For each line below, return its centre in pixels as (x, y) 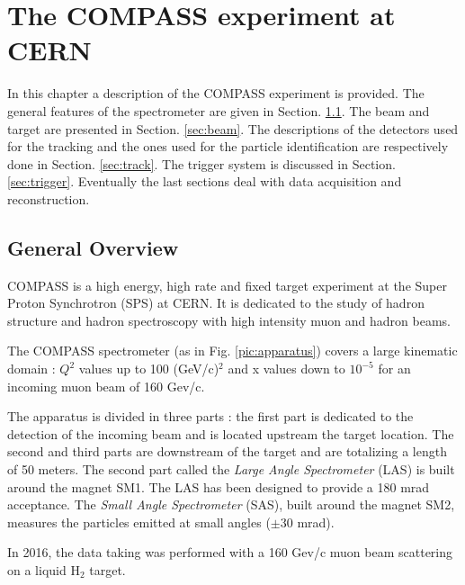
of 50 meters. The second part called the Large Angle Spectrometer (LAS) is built (231, 469)
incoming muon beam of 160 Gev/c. (106, 386)
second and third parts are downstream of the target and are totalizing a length (227, 451)
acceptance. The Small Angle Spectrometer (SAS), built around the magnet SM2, (231, 504)
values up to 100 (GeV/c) (149, 369)
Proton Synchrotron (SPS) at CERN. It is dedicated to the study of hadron (216, 303)
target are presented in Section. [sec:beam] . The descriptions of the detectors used (233, 128)
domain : (31, 369)
